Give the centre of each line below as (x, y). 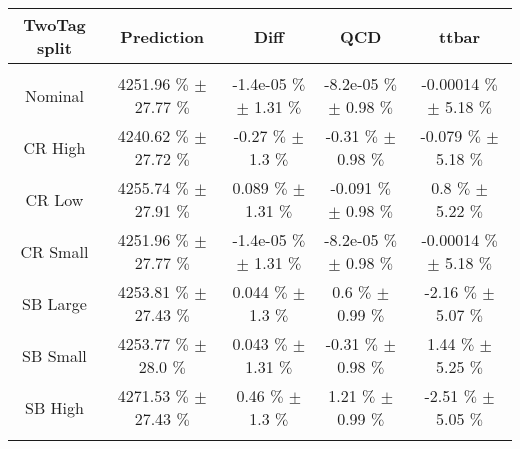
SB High (54, 407)
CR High (54, 147)
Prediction (162, 36)
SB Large (54, 303)
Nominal (54, 95)
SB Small (54, 355)
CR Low (54, 199)
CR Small (54, 251)
